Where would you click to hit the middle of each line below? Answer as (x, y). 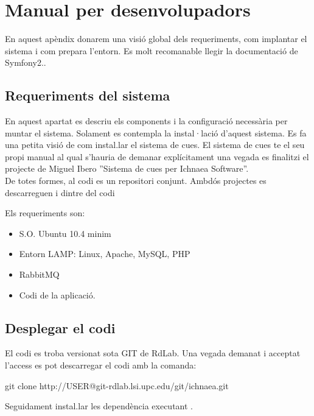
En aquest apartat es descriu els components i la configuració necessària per (146, 121)
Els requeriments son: (45, 213)
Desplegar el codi (60, 327)
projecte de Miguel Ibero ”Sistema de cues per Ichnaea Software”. (127, 168)
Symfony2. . (26, 62)
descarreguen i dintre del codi (60, 192)
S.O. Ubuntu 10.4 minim (65, 233)
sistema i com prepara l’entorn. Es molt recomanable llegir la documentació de (152, 50)
